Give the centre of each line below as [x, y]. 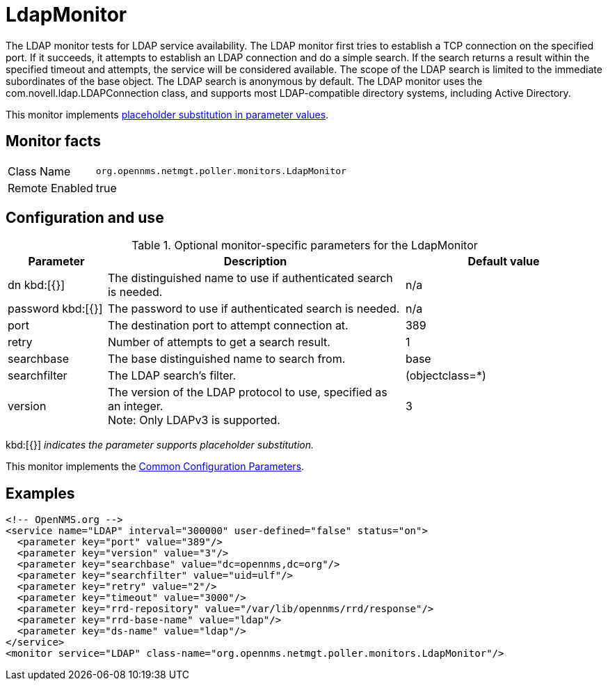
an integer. [135, 406]
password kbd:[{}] [55, 309]
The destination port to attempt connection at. [228, 326]
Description [255, 262]
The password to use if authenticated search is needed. [254, 309]
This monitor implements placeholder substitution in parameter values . [167, 114]
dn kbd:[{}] [37, 285]
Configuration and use [85, 218]
